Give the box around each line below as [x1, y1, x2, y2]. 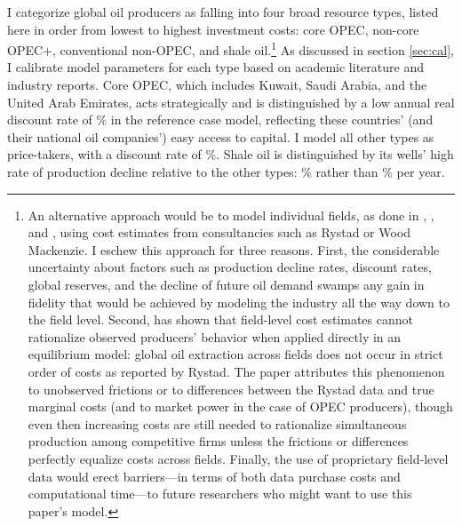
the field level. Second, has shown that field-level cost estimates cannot [28, 310, 413, 329]
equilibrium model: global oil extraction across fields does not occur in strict [28, 345, 443, 363]
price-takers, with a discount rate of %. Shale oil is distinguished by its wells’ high [7, 145, 454, 163]
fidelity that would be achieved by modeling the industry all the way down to [28, 292, 450, 311]
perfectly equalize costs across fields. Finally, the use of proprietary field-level [28, 449, 449, 467]
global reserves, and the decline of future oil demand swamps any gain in [28, 275, 425, 293]
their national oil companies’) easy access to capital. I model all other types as [7, 127, 434, 146]
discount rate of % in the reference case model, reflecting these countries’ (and [7, 110, 434, 129]
